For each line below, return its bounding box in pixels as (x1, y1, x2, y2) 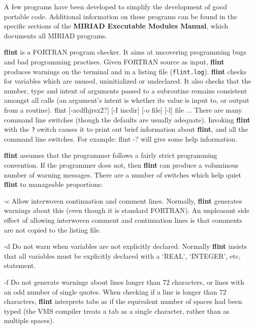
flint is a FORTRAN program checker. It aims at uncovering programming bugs (4, 47, 247, 57)
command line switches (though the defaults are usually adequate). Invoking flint (4, 114, 251, 124)
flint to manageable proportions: (4, 179, 103, 189)
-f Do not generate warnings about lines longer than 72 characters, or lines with (4, 276, 245, 287)
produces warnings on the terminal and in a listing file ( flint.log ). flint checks (4, 66, 247, 76)
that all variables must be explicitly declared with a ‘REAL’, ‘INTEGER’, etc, (4, 250, 241, 261)
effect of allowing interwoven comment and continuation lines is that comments (4, 215, 242, 225)
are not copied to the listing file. (4, 224, 101, 235)
